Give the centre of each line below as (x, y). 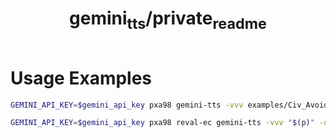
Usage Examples (81, 78)
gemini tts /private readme (168, 20)
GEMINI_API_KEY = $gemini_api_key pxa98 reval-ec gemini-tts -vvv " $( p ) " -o (169, 123)
